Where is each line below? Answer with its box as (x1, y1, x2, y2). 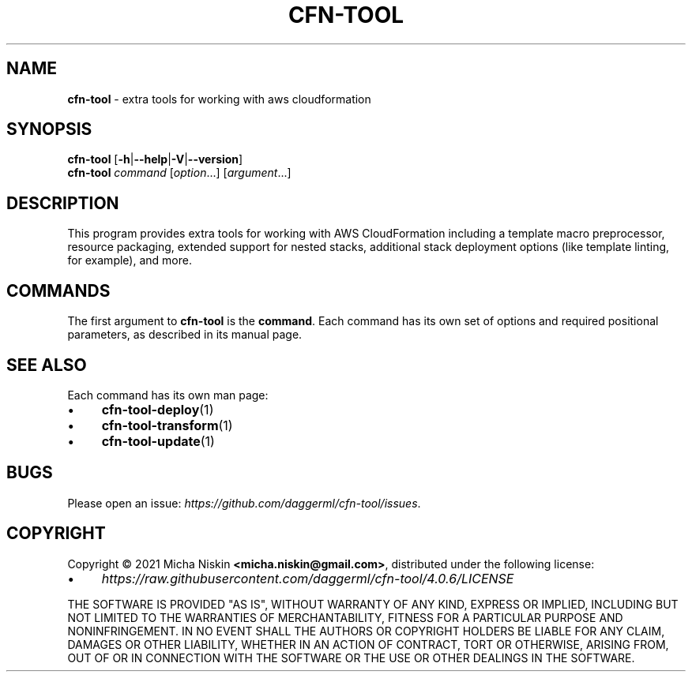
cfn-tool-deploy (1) (101, 401, 214, 418)
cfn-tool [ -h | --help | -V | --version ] (67, 152, 243, 167)
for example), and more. (67, 253, 192, 268)
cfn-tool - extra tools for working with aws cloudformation (67, 92, 371, 106)
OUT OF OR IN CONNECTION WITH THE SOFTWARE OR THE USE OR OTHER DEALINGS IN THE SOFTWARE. (67, 650, 635, 665)
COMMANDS (6, 280, 111, 301)
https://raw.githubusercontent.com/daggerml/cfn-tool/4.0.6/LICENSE (101, 570, 514, 586)
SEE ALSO (6, 354, 87, 375)
